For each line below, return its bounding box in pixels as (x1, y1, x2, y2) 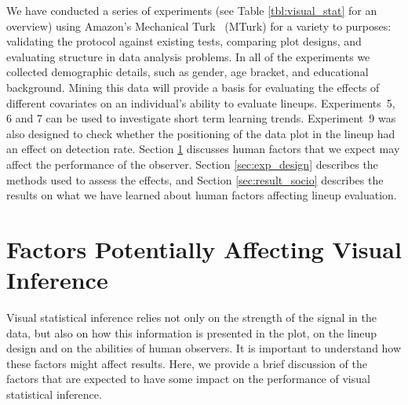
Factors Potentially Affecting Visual (6, 232, 402, 265)
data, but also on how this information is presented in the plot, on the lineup (6, 324, 377, 341)
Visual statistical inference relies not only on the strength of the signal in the (6, 309, 377, 326)
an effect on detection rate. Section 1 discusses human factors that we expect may (6, 140, 400, 157)
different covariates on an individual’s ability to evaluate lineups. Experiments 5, (6, 94, 395, 111)
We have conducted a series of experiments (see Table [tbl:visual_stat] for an (6, 2, 377, 18)
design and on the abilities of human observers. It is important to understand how (6, 340, 402, 356)
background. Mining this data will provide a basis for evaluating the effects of (6, 78, 380, 95)
